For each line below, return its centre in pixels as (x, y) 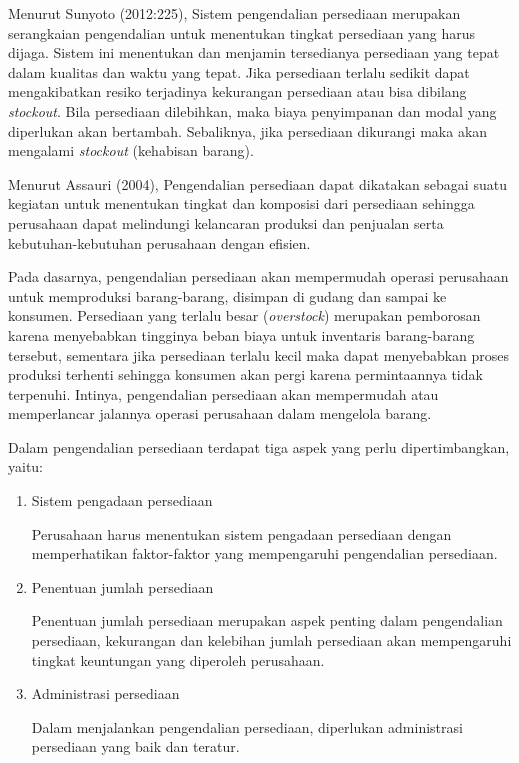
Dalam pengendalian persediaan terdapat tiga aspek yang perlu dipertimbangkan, (259, 446)
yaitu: (26, 466)
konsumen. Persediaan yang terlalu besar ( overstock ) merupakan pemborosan (244, 315)
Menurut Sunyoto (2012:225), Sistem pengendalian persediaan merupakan (234, 13)
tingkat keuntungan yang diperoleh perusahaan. (178, 659)
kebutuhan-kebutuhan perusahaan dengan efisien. (159, 242)
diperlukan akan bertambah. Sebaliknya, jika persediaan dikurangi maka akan (248, 130)
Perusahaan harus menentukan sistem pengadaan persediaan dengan (241, 533)
